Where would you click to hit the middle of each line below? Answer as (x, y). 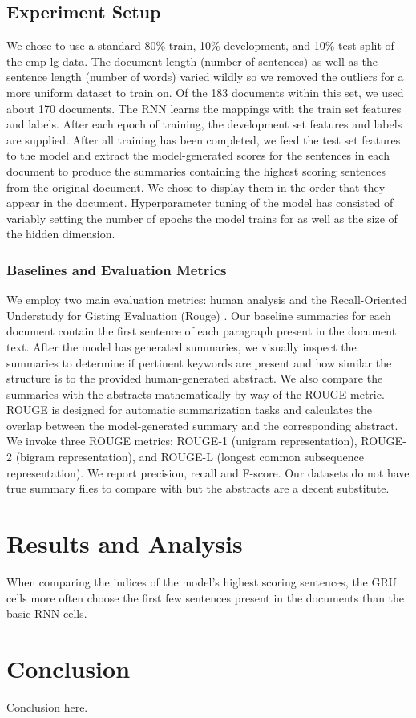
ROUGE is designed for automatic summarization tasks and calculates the (190, 410)
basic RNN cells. (47, 613)
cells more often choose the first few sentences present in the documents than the (206, 597)
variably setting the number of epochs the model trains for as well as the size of (202, 218)
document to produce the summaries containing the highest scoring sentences (196, 170)
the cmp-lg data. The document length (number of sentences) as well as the (192, 61)
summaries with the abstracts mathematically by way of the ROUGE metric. (196, 393)
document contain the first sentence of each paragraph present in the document (202, 331)
